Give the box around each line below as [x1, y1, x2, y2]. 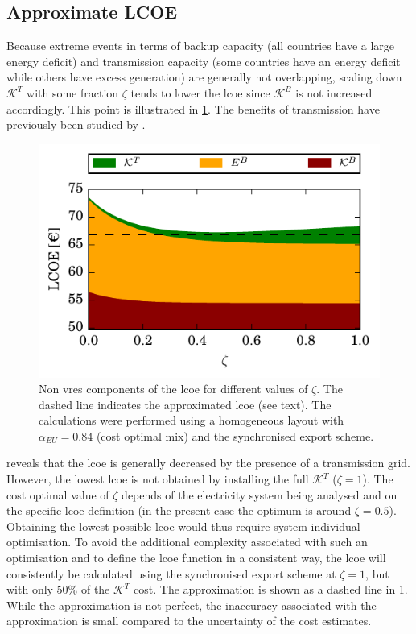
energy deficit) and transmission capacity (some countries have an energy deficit [6, 52, 401, 69]
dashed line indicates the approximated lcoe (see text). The [39, 396, 332, 412]
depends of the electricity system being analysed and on [122, 486, 397, 503]
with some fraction [27, 84, 119, 101]
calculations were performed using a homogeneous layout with [39, 412, 344, 429]
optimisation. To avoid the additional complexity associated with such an [6, 533, 368, 550]
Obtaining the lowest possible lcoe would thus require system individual [6, 517, 360, 534]
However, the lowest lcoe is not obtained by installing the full [6, 470, 309, 487]
